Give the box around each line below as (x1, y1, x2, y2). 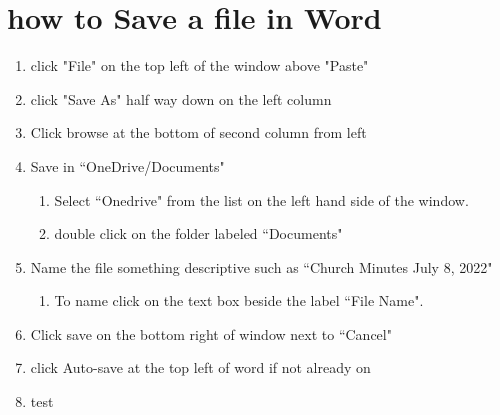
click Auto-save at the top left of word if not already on (30, 357, 371, 378)
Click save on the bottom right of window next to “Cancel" (30, 323, 392, 344)
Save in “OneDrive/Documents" (30, 155, 225, 176)
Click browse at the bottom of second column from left (30, 122, 367, 143)
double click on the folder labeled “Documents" (54, 223, 343, 244)
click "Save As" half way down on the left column (30, 88, 332, 109)
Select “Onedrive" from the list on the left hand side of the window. (54, 189, 469, 210)
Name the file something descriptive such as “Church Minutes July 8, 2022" (30, 256, 493, 277)
